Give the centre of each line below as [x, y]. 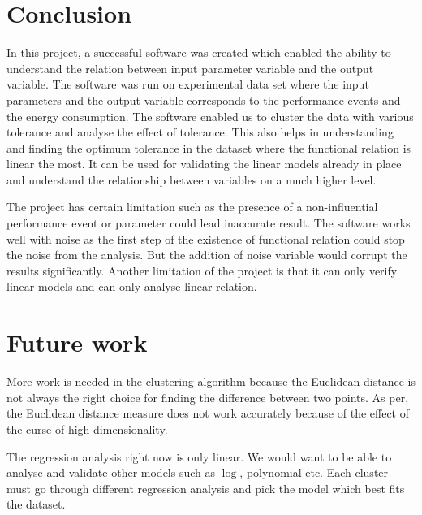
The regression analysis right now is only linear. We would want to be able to [199, 456]
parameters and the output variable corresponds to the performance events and [204, 100]
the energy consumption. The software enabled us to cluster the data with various [210, 116]
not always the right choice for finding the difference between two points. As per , [208, 397]
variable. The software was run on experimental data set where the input [188, 84]
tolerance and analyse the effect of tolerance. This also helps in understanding [200, 132]
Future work [77, 342]
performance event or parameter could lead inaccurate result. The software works [209, 223]
